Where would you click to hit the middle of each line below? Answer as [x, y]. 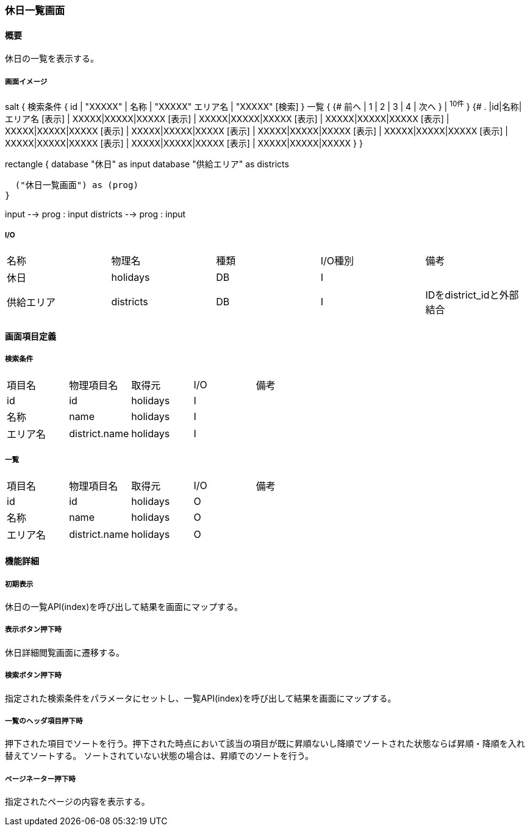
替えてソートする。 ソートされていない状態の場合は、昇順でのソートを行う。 [159, 756]
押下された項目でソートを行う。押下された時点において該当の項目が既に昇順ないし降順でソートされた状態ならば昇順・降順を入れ [265, 744]
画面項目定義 [30, 336]
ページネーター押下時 [40, 779]
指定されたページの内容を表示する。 [77, 802]
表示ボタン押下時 [33, 630]
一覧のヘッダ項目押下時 [44, 721]
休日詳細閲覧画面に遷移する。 [65, 652]
